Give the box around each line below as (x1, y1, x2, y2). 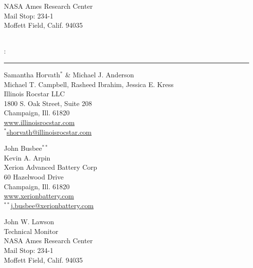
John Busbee (4, 143, 42, 153)
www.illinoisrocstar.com (4, 117, 75, 127)
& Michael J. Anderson (65, 69, 134, 79)
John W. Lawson (4, 216, 54, 227)
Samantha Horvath (4, 69, 60, 79)
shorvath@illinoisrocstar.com (6, 126, 92, 137)
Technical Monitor (4, 226, 58, 236)
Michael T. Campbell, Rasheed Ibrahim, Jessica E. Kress (4, 79, 174, 89)
